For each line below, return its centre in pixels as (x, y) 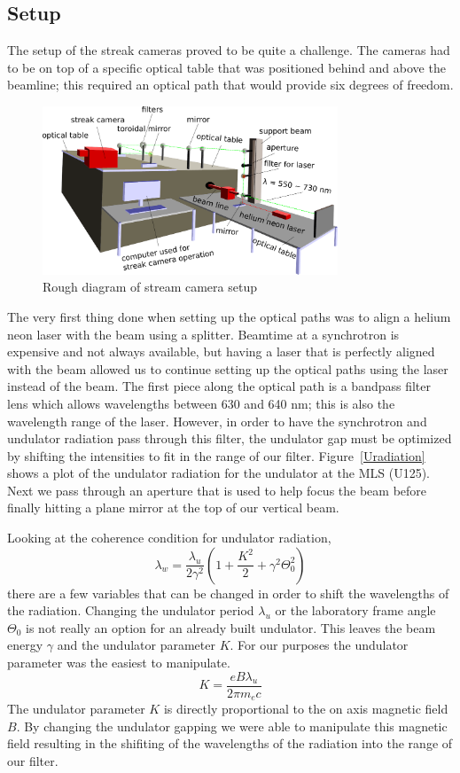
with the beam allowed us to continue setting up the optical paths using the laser (228, 368)
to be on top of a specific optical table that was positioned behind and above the (226, 67)
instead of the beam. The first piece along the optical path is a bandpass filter (219, 386)
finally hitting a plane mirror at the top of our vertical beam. (173, 508)
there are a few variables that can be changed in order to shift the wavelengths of (228, 593)
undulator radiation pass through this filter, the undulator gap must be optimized (230, 438)
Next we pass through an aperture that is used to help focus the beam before (217, 490)
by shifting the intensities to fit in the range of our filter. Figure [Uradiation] (216, 455)
